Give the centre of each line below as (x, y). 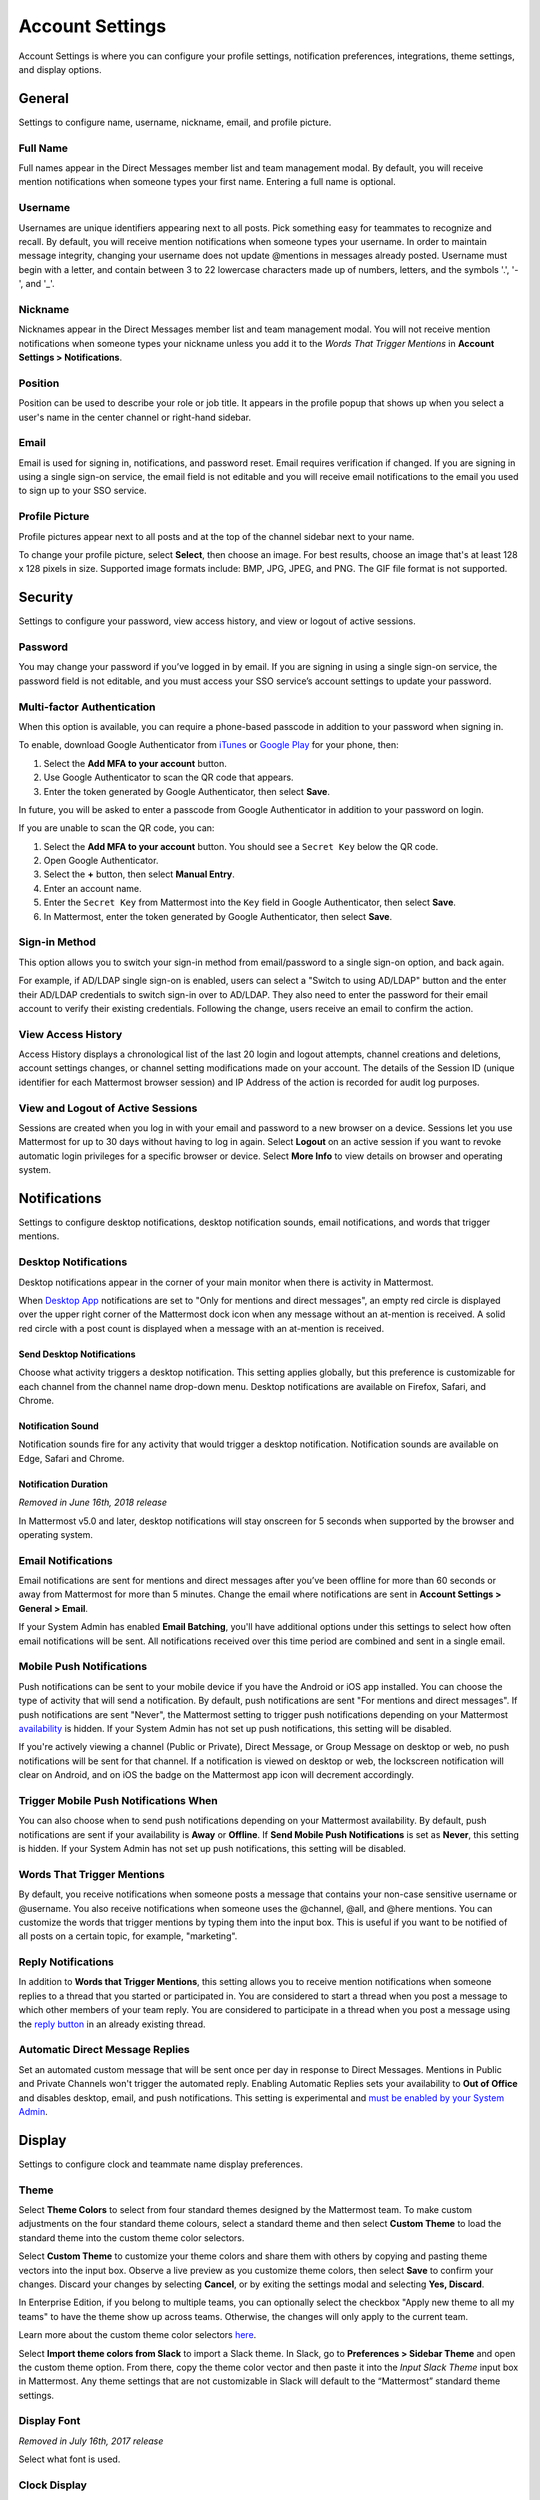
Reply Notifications (66, 1962)
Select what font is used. (69, 2459)
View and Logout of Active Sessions (108, 1108)
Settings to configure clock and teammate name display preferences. (161, 2164)
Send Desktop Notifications (77, 1354)
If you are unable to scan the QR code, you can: (116, 828)
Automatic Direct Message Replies (104, 2050)
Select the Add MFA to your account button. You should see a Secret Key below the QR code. (241, 846)
